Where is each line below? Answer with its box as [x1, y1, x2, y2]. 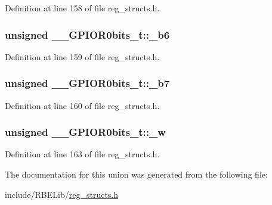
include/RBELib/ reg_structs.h [5, 188, 119, 200]
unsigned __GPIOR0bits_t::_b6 [5, 27, 170, 42]
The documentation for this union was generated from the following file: [5, 168, 268, 181]
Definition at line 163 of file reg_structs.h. [5, 148, 160, 160]
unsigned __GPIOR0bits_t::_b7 [5, 76, 170, 91]
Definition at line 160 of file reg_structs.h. [5, 99, 160, 111]
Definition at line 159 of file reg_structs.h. [5, 50, 160, 63]
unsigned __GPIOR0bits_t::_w [5, 125, 166, 139]
